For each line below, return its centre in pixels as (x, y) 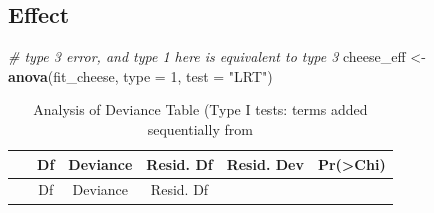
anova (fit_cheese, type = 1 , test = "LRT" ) (140, 75)
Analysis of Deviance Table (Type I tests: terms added (200, 109)
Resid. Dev (265, 163)
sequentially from (200, 128)
